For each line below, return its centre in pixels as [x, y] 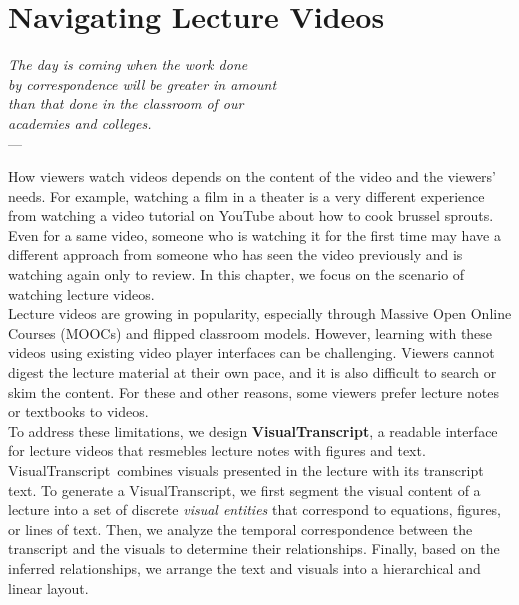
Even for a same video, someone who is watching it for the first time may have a [254, 234]
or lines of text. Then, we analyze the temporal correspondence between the [240, 528]
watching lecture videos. [81, 293]
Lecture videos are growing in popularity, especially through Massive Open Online [260, 313]
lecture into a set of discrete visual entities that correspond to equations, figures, [255, 509]
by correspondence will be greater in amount [142, 83]
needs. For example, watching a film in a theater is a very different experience [246, 195]
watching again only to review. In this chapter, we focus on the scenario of [236, 274]
